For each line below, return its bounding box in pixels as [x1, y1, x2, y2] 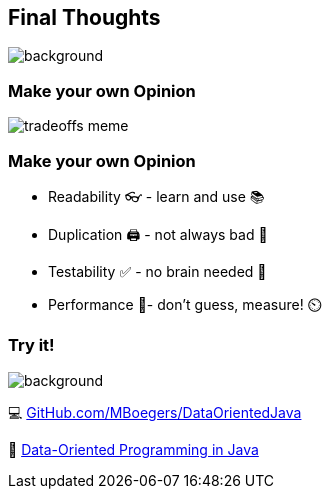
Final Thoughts [8, 5, 161, 30]
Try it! [8, 335, 55, 356]
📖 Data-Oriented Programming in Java [8, 440, 259, 458]
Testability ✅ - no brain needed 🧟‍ [48, 262, 267, 280]
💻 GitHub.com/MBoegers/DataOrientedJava [8, 403, 302, 421]
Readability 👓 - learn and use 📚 [48, 187, 265, 205]
